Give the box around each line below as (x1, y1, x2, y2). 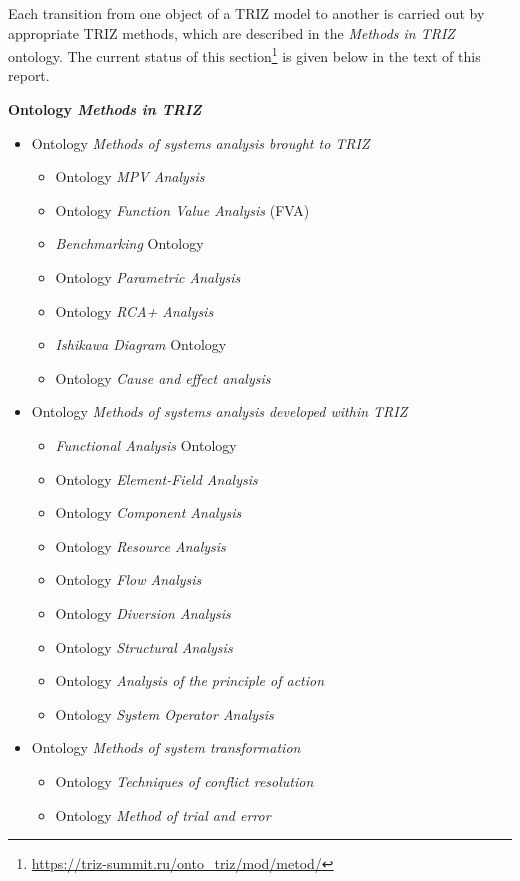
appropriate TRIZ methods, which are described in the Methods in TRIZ (8, 22, 455, 43)
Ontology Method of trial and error (55, 804, 271, 825)
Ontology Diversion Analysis (55, 602, 231, 623)
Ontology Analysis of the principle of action (55, 670, 325, 691)
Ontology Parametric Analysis (55, 267, 241, 287)
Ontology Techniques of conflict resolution (55, 770, 314, 791)
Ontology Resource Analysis (55, 535, 226, 556)
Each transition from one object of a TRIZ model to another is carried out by (8, 3, 485, 23)
